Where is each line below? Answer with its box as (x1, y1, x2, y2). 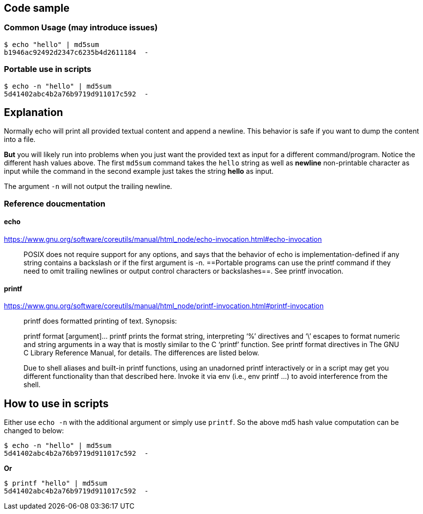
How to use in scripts (4, 397, 109, 410)
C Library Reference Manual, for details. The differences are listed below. (24, 349, 259, 357)
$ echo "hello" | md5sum (4, 40, 99, 48)
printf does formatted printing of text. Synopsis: (24, 317, 177, 326)
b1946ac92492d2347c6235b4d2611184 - (4, 48, 149, 56)
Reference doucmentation (4, 198, 105, 209)
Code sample (4, 2, 70, 14)
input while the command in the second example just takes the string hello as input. (4, 167, 274, 176)
